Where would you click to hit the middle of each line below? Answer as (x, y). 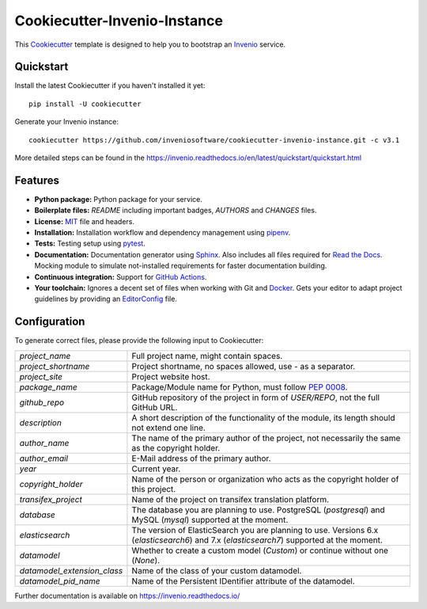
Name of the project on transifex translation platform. (231, 499)
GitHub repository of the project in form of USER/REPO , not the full (255, 398)
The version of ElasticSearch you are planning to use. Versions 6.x (255, 530)
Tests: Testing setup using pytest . (90, 244)
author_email (44, 458)
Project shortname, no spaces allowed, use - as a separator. (244, 366)
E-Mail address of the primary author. (201, 458)
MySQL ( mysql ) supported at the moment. (210, 520)
